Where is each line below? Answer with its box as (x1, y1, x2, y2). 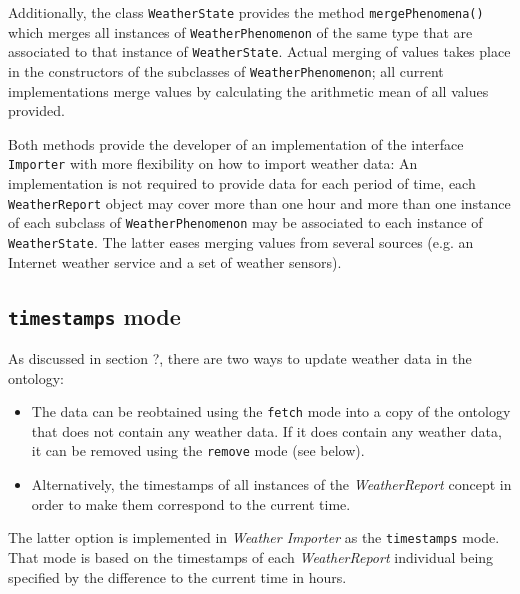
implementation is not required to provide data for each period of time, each (8, 173, 476, 194)
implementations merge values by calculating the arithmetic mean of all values (8, 80, 489, 101)
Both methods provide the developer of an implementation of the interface (8, 133, 464, 154)
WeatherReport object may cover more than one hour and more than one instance (8, 192, 511, 213)
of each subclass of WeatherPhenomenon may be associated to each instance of (8, 212, 483, 233)
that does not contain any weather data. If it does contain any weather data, (31, 420, 502, 441)
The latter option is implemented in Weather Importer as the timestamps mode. (8, 527, 500, 548)
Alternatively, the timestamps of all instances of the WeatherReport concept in (31, 474, 512, 495)
